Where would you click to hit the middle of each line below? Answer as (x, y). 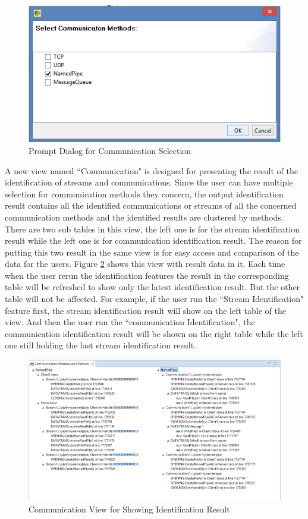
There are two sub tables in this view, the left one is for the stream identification (152, 229)
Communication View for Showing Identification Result (129, 509)
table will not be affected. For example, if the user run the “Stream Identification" (154, 299)
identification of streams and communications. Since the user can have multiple (149, 182)
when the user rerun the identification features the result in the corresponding (147, 275)
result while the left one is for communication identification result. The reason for (153, 240)
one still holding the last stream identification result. (101, 345)
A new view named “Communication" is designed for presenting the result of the (151, 170)
